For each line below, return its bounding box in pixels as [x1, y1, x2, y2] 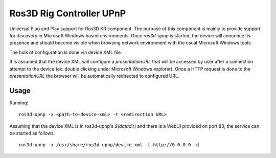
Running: [9, 100, 29, 106]
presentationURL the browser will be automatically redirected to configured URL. [9, 73, 179, 79]
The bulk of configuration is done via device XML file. [9, 49, 122, 55]
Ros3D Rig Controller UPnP [9, 8, 126, 19]
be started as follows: [9, 130, 55, 136]
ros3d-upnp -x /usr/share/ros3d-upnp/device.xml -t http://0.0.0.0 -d [18, 142, 199, 148]
